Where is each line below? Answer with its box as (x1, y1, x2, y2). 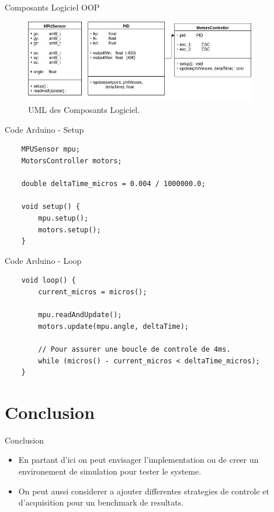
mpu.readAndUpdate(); (38, 311, 122, 319)
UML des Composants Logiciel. (28, 104, 140, 116)
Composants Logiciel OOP (5, 1, 100, 13)
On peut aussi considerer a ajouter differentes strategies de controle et (18, 484, 270, 497)
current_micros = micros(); (38, 287, 147, 296)
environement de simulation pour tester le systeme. (18, 465, 202, 477)
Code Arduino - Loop (5, 254, 82, 266)
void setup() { (21, 202, 80, 211)
